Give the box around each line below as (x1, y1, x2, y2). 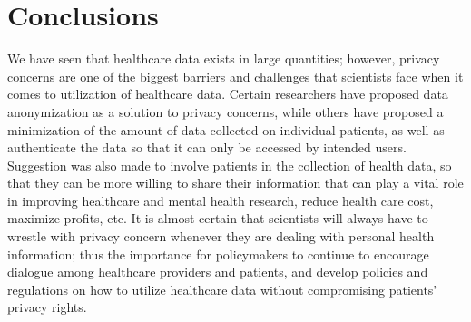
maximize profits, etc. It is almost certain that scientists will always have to (7, 209, 428, 228)
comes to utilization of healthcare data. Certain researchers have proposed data (7, 84, 448, 103)
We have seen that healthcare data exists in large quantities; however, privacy (7, 49, 440, 68)
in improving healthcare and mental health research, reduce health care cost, (7, 190, 434, 210)
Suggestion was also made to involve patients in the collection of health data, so (7, 155, 452, 174)
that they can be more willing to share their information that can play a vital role (7, 173, 464, 192)
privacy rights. (7, 298, 87, 317)
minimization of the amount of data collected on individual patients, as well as (7, 120, 445, 139)
